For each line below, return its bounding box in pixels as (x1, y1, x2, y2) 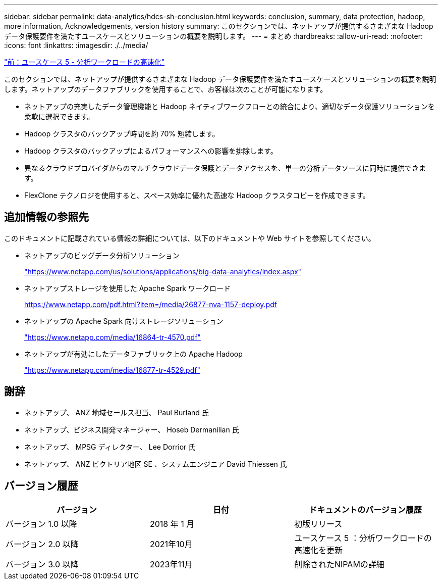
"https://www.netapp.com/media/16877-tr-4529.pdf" (24, 365, 200, 374)
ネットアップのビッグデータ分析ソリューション (24, 251, 180, 260)
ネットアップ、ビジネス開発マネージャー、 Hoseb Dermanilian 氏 (24, 425, 239, 434)
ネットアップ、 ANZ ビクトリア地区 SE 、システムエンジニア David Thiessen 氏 (24, 459, 287, 468)
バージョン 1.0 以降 (6, 518, 77, 529)
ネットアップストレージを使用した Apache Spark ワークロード (24, 283, 231, 293)
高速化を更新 (294, 545, 343, 555)
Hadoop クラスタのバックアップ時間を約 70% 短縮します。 (24, 129, 219, 138)
